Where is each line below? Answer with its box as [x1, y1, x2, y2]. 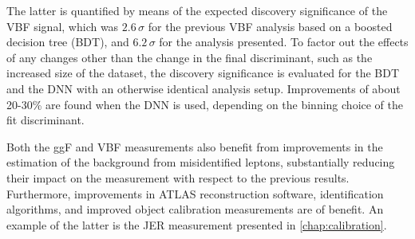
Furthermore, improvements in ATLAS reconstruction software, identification [6, 185, 384, 202]
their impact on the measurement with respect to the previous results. [6, 169, 350, 186]
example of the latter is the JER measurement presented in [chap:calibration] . [6, 216, 387, 233]
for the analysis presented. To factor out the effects [159, 33, 409, 50]
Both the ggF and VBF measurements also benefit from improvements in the [6, 138, 383, 155]
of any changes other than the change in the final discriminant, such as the [6, 49, 373, 65]
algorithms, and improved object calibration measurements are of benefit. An [6, 201, 384, 217]
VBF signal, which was [6, 18, 119, 34]
